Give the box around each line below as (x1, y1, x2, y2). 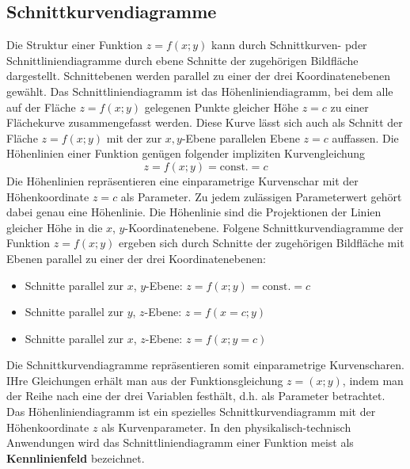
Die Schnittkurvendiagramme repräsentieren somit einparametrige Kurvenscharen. (6, 357, 404, 373)
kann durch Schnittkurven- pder (211, 36, 367, 53)
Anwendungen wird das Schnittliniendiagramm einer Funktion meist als (6, 434, 354, 451)
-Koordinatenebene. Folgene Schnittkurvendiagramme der (124, 219, 404, 235)
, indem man (342, 372, 404, 388)
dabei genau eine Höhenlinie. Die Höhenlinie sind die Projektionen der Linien (6, 204, 382, 220)
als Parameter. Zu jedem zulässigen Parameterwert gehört (120, 188, 402, 204)
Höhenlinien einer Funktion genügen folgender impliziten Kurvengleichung (6, 145, 366, 162)
